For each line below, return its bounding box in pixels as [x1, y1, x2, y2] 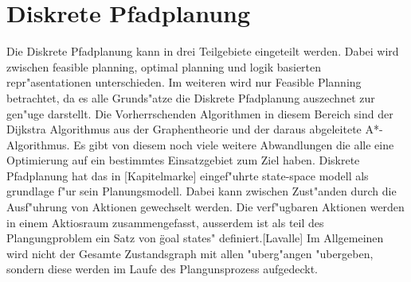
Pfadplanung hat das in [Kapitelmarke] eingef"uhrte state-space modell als [6, 167, 369, 183]
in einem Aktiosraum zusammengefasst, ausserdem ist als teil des [6, 214, 324, 230]
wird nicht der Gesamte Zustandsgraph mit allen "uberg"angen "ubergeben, [6, 245, 374, 261]
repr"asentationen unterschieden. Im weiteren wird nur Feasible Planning [6, 74, 362, 91]
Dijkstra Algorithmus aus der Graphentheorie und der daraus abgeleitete [6, 121, 362, 137]
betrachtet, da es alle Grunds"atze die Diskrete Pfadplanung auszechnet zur [6, 89, 375, 106]
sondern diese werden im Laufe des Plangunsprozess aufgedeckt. [6, 261, 319, 277]
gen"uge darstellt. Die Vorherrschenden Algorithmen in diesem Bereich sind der [6, 105, 393, 122]
